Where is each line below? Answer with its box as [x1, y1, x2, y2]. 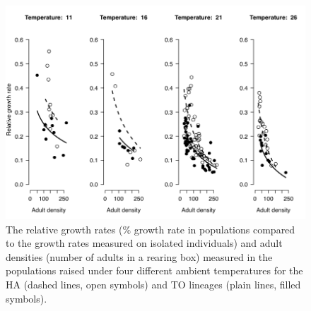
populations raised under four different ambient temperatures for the [6, 263, 303, 278]
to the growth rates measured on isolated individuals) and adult [6, 236, 283, 250]
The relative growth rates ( [6, 221, 123, 236]
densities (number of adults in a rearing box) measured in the [6, 249, 273, 264]
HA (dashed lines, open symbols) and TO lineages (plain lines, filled [6, 277, 301, 292]
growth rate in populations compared [134, 221, 295, 236]
